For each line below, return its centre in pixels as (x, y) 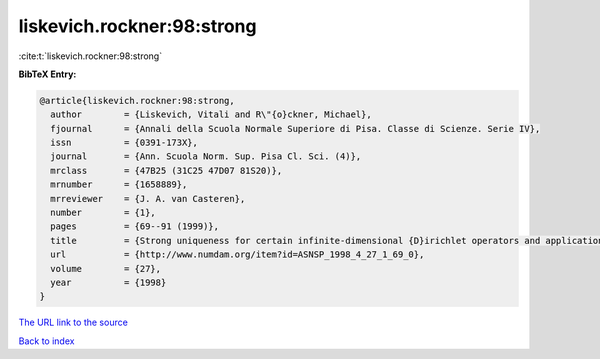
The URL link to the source (73, 322)
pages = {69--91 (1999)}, (135, 226)
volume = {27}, (106, 268)
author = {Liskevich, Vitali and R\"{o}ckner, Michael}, (211, 114)
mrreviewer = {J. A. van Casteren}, (148, 198)
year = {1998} (108, 282)
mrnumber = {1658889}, (119, 184)
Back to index (46, 341)
